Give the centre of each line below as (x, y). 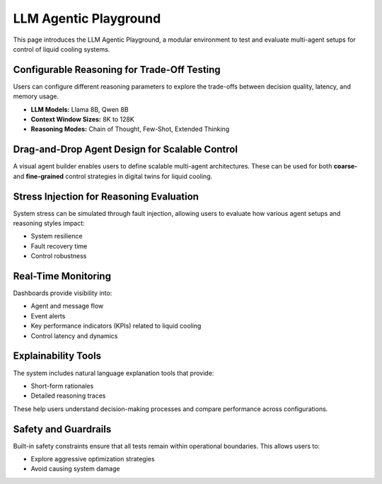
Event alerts (48, 316)
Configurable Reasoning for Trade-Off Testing (117, 70)
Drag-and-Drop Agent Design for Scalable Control (126, 150)
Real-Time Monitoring (62, 276)
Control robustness (59, 256)
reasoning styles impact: (49, 223)
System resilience (57, 236)
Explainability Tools (57, 356)
